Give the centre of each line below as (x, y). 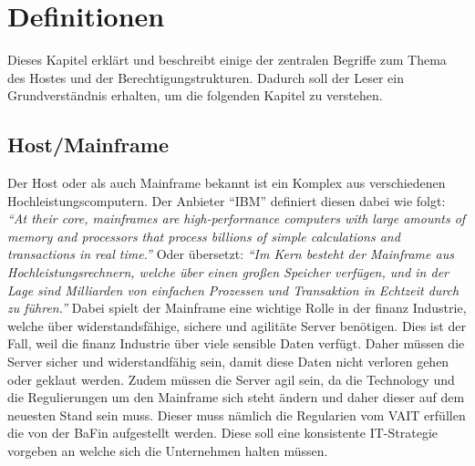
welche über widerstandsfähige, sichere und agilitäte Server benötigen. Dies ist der (237, 325)
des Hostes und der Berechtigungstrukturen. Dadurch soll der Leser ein (206, 77)
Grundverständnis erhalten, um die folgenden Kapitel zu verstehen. (195, 95)
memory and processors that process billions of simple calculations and (204, 236)
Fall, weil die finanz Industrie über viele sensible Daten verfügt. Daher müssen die (236, 343)
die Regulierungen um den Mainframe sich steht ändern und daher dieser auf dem (236, 397)
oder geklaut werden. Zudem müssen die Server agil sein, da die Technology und (231, 379)
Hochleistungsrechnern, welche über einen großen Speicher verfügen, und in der (228, 272)
